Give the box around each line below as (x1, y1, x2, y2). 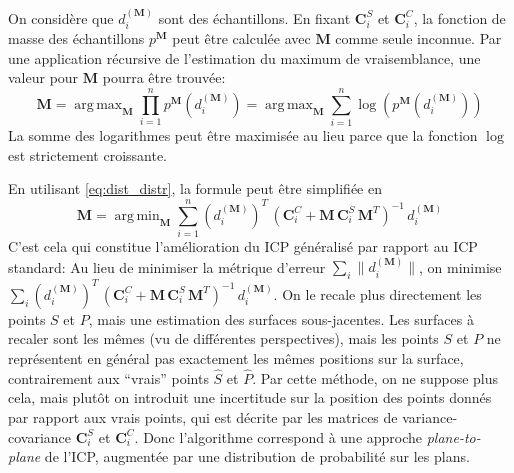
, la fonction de (413, 7, 506, 28)
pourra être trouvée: (102, 67, 226, 88)
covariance (8, 426, 72, 447)
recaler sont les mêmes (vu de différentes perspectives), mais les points (8, 328, 439, 349)
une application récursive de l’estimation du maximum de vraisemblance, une (8, 47, 481, 68)
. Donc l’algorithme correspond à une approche (134, 426, 423, 447)
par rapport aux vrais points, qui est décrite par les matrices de (8, 406, 398, 427)
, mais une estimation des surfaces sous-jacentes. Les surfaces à (88, 308, 474, 329)
